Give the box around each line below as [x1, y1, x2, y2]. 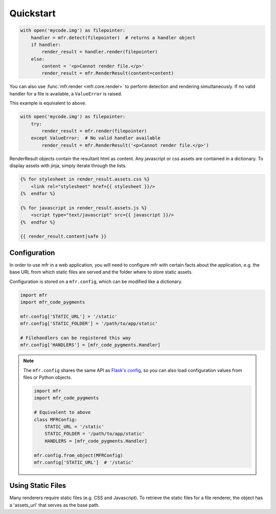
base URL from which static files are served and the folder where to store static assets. [9, 269, 193, 275]
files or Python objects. [23, 375, 72, 381]
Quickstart [9, 8, 56, 19]
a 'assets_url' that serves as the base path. [9, 502, 100, 508]
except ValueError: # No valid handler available [31, 135, 160, 141]
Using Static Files [9, 481, 66, 490]
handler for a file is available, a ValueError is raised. [9, 90, 123, 97]
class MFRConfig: [34, 416, 78, 423]
